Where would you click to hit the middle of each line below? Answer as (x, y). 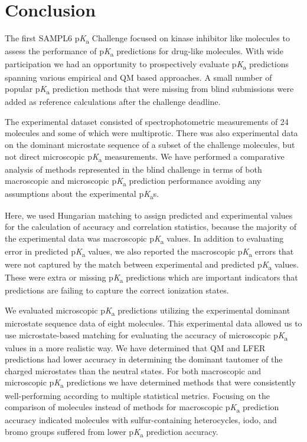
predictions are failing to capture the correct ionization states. (117, 290)
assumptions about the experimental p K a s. (82, 194)
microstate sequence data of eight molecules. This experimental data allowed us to (153, 323)
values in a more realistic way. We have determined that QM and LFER (135, 347)
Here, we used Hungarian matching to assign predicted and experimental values (149, 215)
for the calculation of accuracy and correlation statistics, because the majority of (151, 227)
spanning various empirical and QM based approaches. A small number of (138, 77)
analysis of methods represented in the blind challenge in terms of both (133, 169)
